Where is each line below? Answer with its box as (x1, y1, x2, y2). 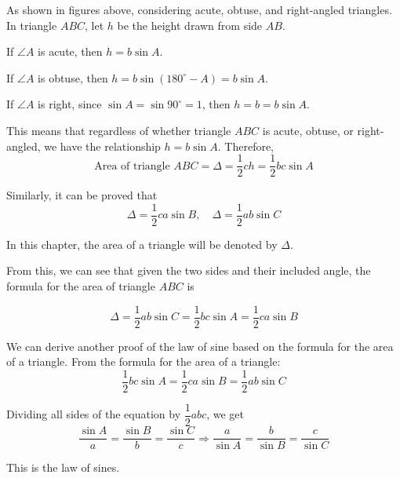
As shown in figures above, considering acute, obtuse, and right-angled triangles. (6, 2, 392, 17)
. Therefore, (217, 137, 275, 154)
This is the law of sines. (6, 459, 120, 476)
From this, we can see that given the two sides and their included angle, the (6, 262, 371, 279)
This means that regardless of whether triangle (6, 122, 231, 138)
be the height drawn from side (117, 16, 263, 33)
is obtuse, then (38, 69, 108, 86)
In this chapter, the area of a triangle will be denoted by (6, 235, 278, 252)
